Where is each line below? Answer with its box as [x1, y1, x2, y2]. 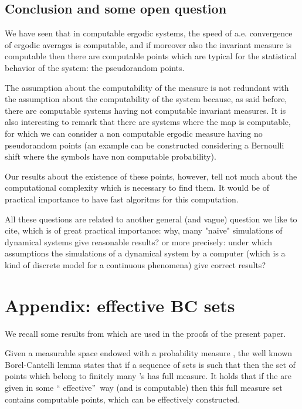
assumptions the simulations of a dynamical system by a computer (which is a [5, 247, 286, 259]
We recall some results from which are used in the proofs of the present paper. [5, 327, 286, 339]
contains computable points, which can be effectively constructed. [5, 393, 240, 405]
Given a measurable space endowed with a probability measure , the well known [5, 347, 293, 359]
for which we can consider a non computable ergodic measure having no [5, 127, 263, 139]
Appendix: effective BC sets [5, 293, 235, 317]
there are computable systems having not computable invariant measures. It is [5, 104, 286, 116]
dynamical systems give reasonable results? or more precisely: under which [5, 235, 273, 248]
